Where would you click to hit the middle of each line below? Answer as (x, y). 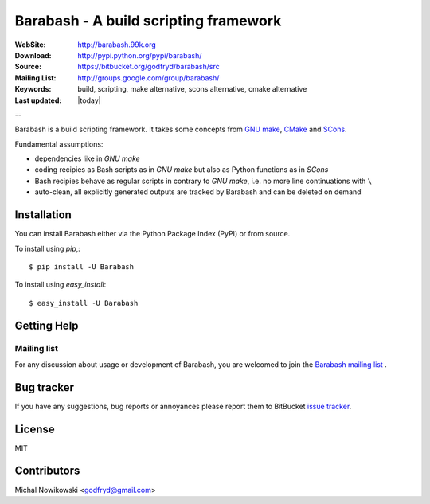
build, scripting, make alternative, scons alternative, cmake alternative (192, 89)
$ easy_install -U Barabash (84, 303)
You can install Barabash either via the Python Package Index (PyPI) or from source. (152, 234)
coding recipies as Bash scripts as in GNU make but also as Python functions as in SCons (182, 170)
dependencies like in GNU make (88, 158)
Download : (33, 55)
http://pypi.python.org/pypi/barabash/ (140, 55)
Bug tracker (45, 387)
